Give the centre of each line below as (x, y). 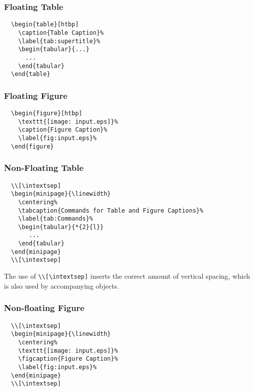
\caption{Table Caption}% (61, 33)
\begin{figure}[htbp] (47, 114)
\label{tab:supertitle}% (59, 41)
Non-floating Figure (44, 308)
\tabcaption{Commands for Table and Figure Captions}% (111, 210)
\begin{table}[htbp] (45, 25)
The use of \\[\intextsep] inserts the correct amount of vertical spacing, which (127, 276)
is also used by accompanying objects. (62, 285)
